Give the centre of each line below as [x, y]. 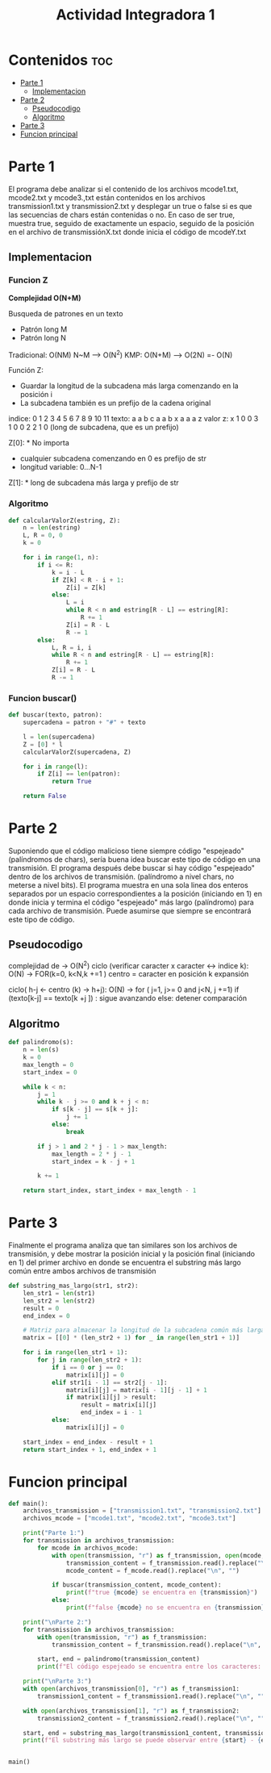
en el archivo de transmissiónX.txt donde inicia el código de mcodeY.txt [127, 232]
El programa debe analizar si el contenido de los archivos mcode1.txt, [123, 189]
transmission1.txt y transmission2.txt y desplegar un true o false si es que [130, 206]
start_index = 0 [50, 1072]
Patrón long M [44, 329]
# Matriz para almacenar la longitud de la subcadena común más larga [144, 1330]
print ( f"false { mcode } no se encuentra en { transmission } [165, 1608]
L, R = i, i [71, 647]
